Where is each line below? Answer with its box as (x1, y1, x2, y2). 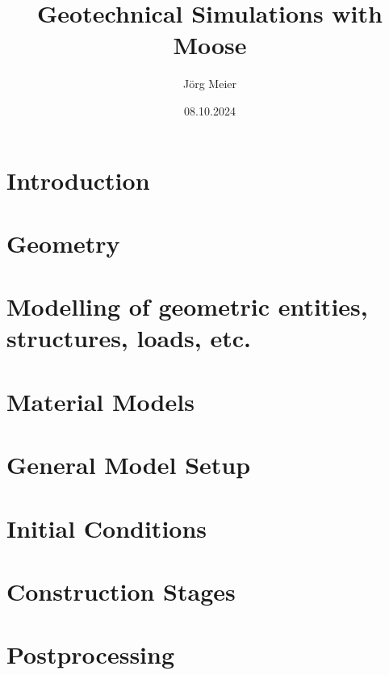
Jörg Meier (183, 75, 236, 92)
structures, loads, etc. (6, 321, 251, 354)
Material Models (6, 384, 194, 417)
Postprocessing (6, 638, 175, 671)
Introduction (6, 163, 150, 196)
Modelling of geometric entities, (6, 290, 368, 323)
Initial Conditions (6, 511, 207, 544)
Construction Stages (6, 574, 236, 607)
